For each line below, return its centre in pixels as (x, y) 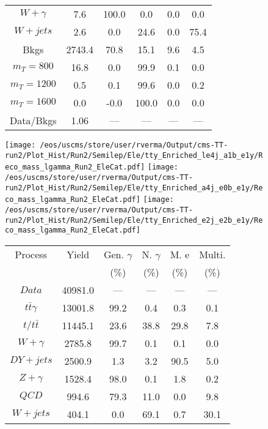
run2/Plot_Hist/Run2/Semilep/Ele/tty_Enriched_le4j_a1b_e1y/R (134, 155)
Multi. (212, 254)
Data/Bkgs (33, 120)
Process (31, 254)
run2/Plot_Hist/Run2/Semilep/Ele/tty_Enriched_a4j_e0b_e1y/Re (134, 188)
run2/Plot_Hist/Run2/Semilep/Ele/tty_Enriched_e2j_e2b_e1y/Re (134, 220)
